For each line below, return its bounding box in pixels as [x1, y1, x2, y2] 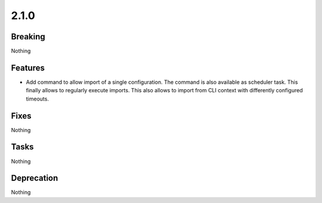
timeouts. [26, 95, 49, 102]
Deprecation [11, 173, 58, 183]
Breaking [11, 32, 46, 42]
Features [11, 63, 45, 73]
